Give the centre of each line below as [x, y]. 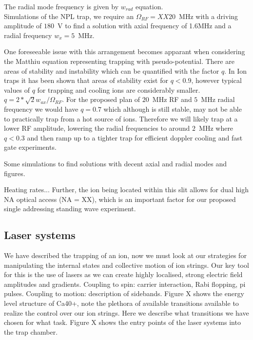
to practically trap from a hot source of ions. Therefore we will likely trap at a [121, 118]
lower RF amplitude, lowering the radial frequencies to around [97, 128]
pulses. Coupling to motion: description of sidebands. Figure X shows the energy [124, 293]
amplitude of [23, 26]
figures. [15, 173]
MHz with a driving [209, 16]
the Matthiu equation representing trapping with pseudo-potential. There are [119, 61]
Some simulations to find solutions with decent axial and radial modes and [116, 163]
